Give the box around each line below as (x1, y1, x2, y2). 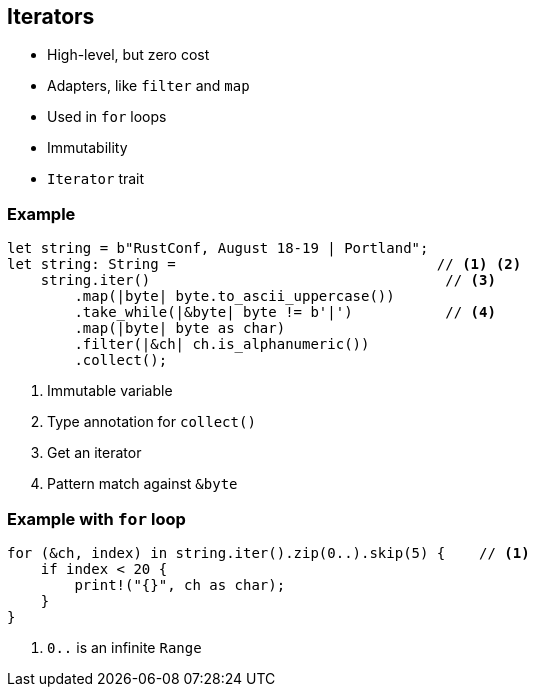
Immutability (47, 139, 128, 157)
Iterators (7, 4, 95, 29)
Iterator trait (47, 170, 145, 188)
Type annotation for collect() (47, 413, 256, 431)
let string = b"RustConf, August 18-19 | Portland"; (7, 240, 429, 257)
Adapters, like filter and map (47, 77, 250, 95)
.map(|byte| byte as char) (74, 320, 286, 337)
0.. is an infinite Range (47, 638, 202, 656)
